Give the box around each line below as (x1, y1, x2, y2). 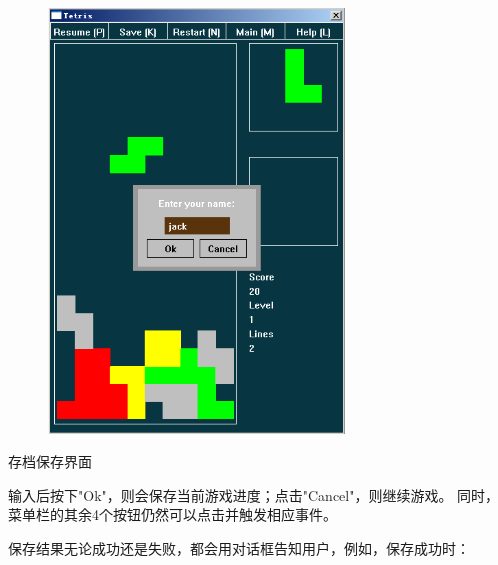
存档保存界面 (8, 451, 92, 472)
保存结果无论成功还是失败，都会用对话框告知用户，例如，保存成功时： (8, 538, 470, 559)
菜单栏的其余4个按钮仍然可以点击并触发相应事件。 (8, 504, 337, 525)
